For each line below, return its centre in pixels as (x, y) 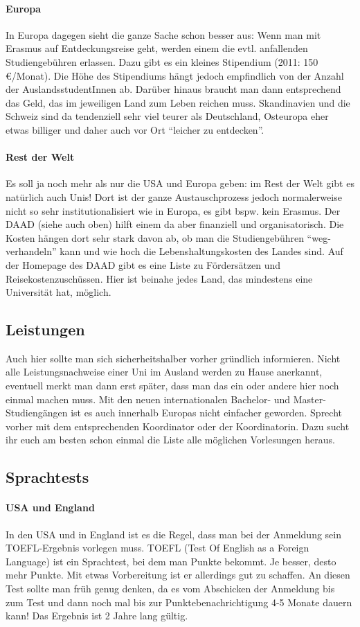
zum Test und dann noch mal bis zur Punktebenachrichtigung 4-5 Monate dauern (179, 602)
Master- (309, 399)
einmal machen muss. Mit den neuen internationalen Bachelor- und (148, 399)
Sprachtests (47, 477)
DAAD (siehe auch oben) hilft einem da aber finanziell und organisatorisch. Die (175, 224)
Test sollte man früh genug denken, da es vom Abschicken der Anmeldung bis (170, 588)
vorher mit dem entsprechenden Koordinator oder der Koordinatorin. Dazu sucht (178, 426)
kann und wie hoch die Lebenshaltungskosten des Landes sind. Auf (201, 251)
